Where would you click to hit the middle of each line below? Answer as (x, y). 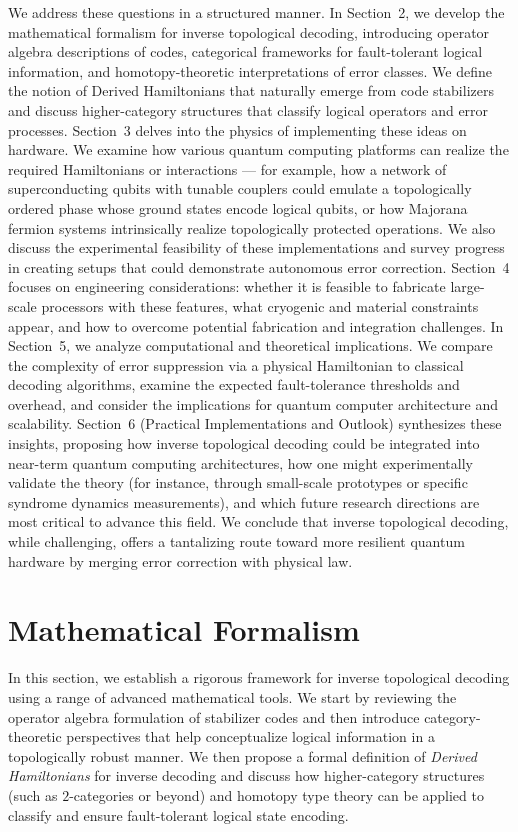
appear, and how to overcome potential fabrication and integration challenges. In (256, 325)
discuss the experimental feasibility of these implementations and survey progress (256, 247)
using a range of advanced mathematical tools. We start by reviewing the (232, 696)
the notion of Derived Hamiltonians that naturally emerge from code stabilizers (251, 90)
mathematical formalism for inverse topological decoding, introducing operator (249, 31)
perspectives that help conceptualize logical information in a (250, 736)
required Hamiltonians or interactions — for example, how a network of (227, 168)
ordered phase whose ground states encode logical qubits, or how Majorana (238, 207)
